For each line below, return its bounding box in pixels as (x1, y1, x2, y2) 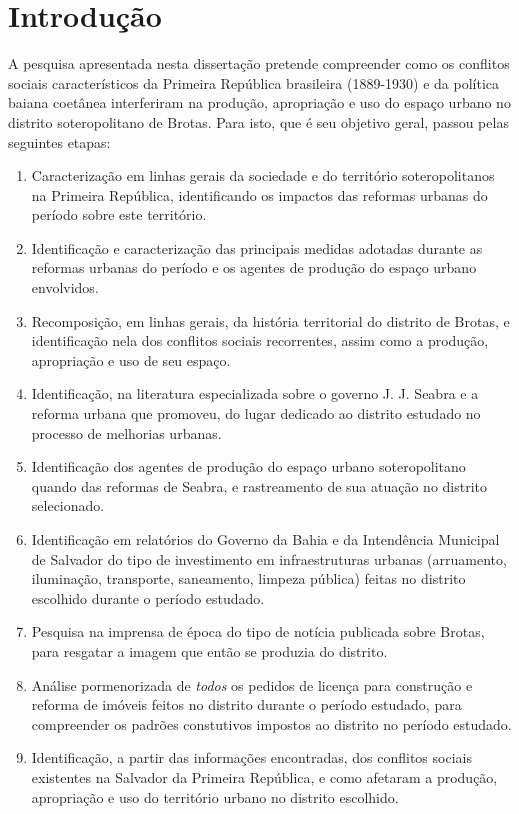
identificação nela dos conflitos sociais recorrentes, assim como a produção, (31, 330, 489, 351)
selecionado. (31, 495, 105, 516)
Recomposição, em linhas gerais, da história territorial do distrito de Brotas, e (31, 310, 510, 331)
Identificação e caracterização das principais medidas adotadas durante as (31, 237, 483, 258)
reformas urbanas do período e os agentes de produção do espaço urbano (31, 257, 477, 278)
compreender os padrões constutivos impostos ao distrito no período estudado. (31, 713, 512, 734)
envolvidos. (31, 277, 99, 298)
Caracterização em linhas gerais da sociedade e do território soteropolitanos (31, 165, 495, 186)
